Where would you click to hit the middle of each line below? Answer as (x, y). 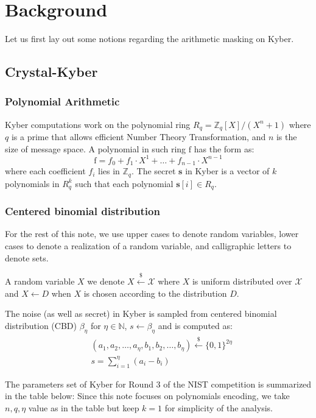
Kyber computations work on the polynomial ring (98, 124)
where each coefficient (45, 171)
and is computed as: (195, 325)
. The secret (154, 171)
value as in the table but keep (84, 407)
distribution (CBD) (41, 325)
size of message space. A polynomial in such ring (96, 148)
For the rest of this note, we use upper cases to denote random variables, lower (152, 234)
